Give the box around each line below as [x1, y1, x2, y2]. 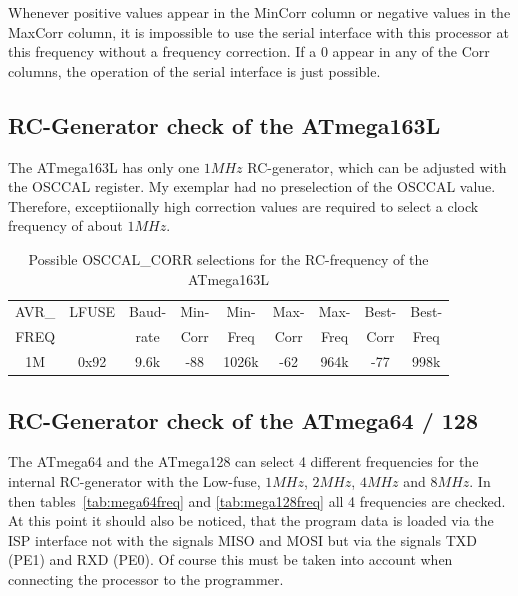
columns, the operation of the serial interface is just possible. [8, 60, 381, 81]
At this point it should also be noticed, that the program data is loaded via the [8, 510, 494, 531]
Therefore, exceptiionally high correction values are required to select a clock [8, 195, 479, 216]
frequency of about [8, 215, 123, 236]
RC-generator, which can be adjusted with [247, 156, 507, 177]
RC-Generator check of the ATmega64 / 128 [8, 404, 478, 435]
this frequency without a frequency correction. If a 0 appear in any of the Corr [8, 41, 490, 62]
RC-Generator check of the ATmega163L [8, 109, 441, 140]
